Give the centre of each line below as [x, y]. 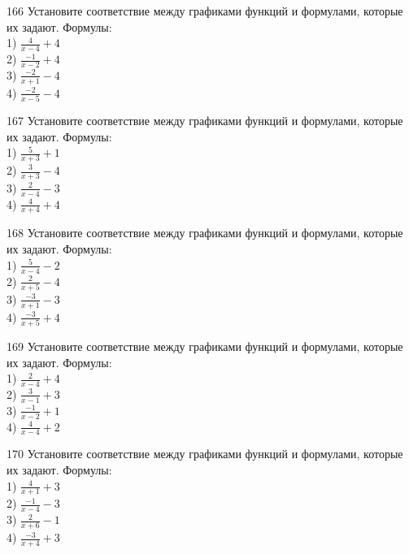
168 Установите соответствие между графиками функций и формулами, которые [205, 233]
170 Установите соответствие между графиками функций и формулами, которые [205, 454]
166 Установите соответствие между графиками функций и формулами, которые [205, 11]
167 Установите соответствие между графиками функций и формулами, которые [205, 120]
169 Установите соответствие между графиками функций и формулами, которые [205, 346]
